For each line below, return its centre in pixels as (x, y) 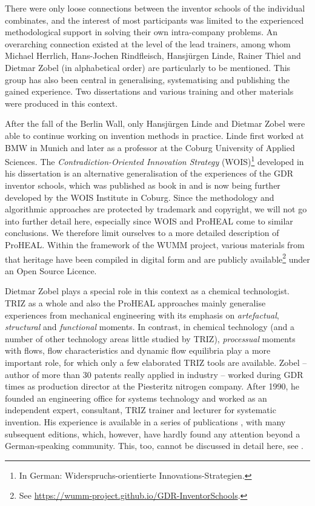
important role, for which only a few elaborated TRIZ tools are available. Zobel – (156, 362)
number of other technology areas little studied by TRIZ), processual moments (150, 338)
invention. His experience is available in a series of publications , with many (145, 421)
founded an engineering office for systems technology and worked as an (136, 398)
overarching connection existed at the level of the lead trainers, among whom (148, 43)
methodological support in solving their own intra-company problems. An (141, 32)
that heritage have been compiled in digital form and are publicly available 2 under (157, 258)
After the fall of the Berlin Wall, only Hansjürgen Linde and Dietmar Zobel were (155, 123)
